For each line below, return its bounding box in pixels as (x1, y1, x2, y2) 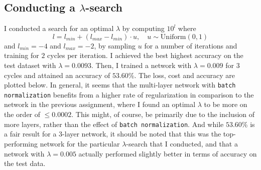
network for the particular (40, 138, 120, 148)
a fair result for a (4, 128, 57, 139)
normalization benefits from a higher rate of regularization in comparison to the (4, 89, 254, 99)
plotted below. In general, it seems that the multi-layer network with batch (4, 79, 236, 90)
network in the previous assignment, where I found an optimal (4, 99, 196, 109)
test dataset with (4, 59, 56, 70)
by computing (122, 23, 165, 33)
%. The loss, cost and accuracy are (128, 69, 235, 80)
